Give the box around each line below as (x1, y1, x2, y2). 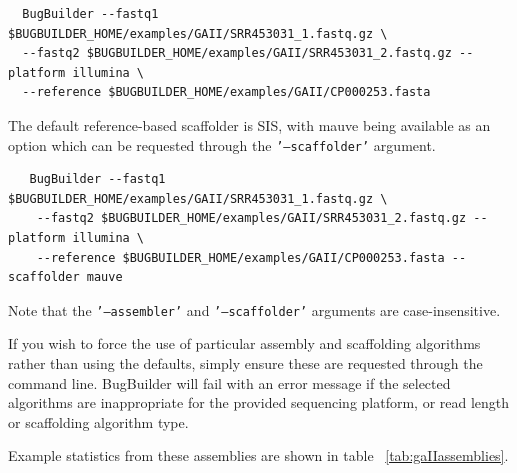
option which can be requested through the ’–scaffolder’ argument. (8, 134, 436, 155)
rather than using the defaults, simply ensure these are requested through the (8, 353, 483, 374)
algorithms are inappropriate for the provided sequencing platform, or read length (8, 392, 510, 413)
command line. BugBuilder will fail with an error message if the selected (8, 372, 451, 393)
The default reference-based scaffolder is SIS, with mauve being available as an (8, 114, 491, 135)
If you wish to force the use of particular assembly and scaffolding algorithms (8, 333, 481, 354)
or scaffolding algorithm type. (8, 411, 189, 432)
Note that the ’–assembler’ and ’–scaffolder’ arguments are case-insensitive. (8, 299, 501, 320)
